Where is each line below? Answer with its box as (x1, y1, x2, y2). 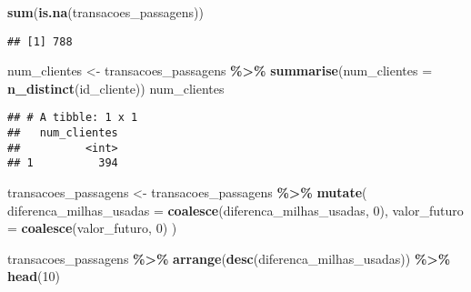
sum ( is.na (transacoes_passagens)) (7, 3, 204, 21)
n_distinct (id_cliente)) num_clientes (7, 78, 225, 97)
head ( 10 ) (7, 267, 61, 286)
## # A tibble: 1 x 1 (7, 111, 138, 125)
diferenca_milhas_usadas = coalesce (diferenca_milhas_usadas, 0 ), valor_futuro (7, 200, 464, 219)
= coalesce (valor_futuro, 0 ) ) (7, 218, 177, 237)
